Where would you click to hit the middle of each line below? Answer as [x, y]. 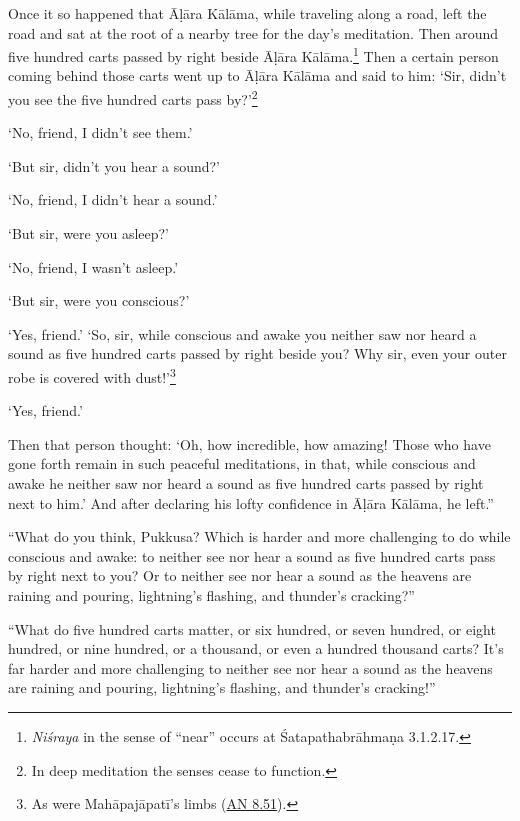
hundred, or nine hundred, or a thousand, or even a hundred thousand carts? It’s [256, 648]
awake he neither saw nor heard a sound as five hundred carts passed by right [246, 483]
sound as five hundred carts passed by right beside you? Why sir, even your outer [257, 353]
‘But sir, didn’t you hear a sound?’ [114, 165]
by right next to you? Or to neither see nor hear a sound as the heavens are [240, 575]
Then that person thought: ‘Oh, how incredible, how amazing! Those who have [249, 443]
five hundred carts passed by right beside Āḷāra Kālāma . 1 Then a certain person [253, 54]
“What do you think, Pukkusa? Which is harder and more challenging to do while [259, 536]
